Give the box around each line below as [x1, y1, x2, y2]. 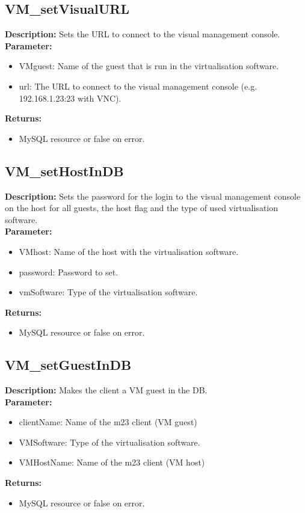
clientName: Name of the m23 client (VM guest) [19, 416, 197, 428]
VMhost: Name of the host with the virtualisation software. [19, 245, 239, 257]
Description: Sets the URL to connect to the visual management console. [5, 28, 280, 40]
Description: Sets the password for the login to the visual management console [5, 189, 301, 202]
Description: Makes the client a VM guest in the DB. [5, 384, 208, 396]
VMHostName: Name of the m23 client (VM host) [19, 456, 205, 468]
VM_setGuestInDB [5, 355, 132, 374]
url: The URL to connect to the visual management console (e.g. [19, 79, 257, 92]
